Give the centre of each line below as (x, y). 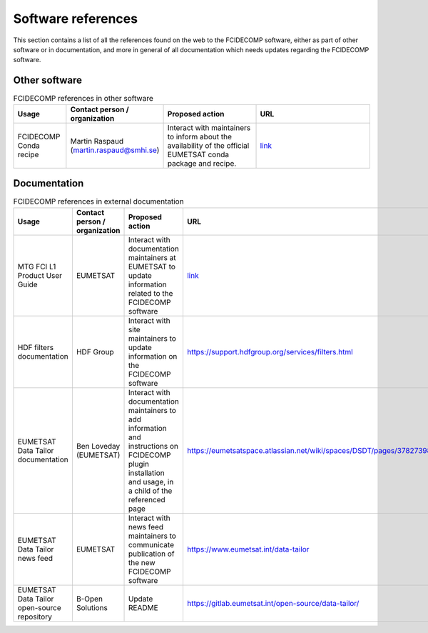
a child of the (150, 491)
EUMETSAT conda (198, 154)
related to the (151, 293)
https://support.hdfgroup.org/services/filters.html (270, 352)
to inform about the (199, 136)
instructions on (153, 446)
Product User (40, 275)
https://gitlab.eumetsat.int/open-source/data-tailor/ (273, 603)
